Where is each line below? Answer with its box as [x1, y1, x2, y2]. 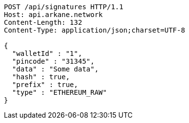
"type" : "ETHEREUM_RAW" [12, 88, 107, 96]
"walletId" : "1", [12, 50, 83, 57]
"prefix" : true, [12, 81, 78, 88]
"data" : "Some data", [12, 65, 99, 73]
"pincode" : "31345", [12, 57, 95, 65]
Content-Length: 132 [4, 18, 83, 26]
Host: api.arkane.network [4, 11, 103, 18]
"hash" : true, [12, 73, 70, 81]
